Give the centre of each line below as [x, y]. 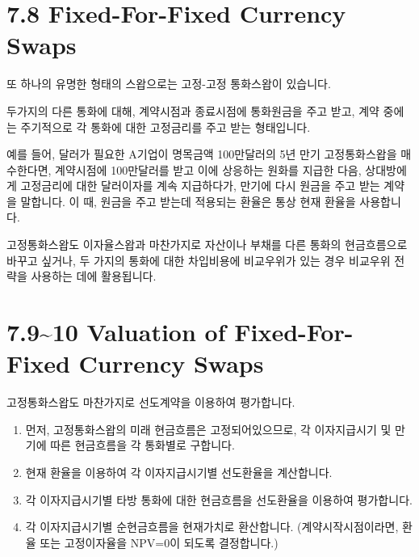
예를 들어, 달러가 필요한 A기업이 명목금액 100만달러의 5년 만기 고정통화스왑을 [202, 154]
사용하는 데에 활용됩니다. [94, 276]
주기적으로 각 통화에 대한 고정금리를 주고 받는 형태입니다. [166, 127]
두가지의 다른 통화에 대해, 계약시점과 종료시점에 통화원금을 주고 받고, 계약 [193, 110]
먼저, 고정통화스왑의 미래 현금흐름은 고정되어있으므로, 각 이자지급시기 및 [208, 429]
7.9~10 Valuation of [116, 332]
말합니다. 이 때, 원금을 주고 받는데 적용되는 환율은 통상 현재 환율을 [188, 201]
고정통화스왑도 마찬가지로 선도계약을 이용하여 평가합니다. [151, 402]
